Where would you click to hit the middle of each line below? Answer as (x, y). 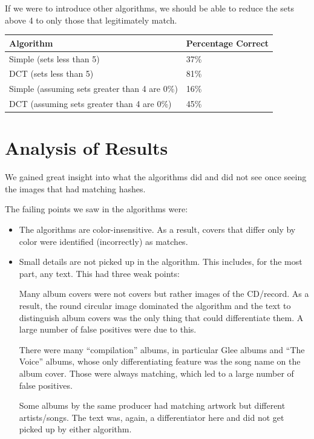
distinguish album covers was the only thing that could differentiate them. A (161, 317)
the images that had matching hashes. (75, 188)
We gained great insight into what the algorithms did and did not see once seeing (156, 177)
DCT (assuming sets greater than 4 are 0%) (90, 104)
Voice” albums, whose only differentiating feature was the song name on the (160, 361)
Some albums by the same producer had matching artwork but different (152, 405)
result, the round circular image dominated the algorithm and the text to (155, 306)
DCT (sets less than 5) (51, 73)
